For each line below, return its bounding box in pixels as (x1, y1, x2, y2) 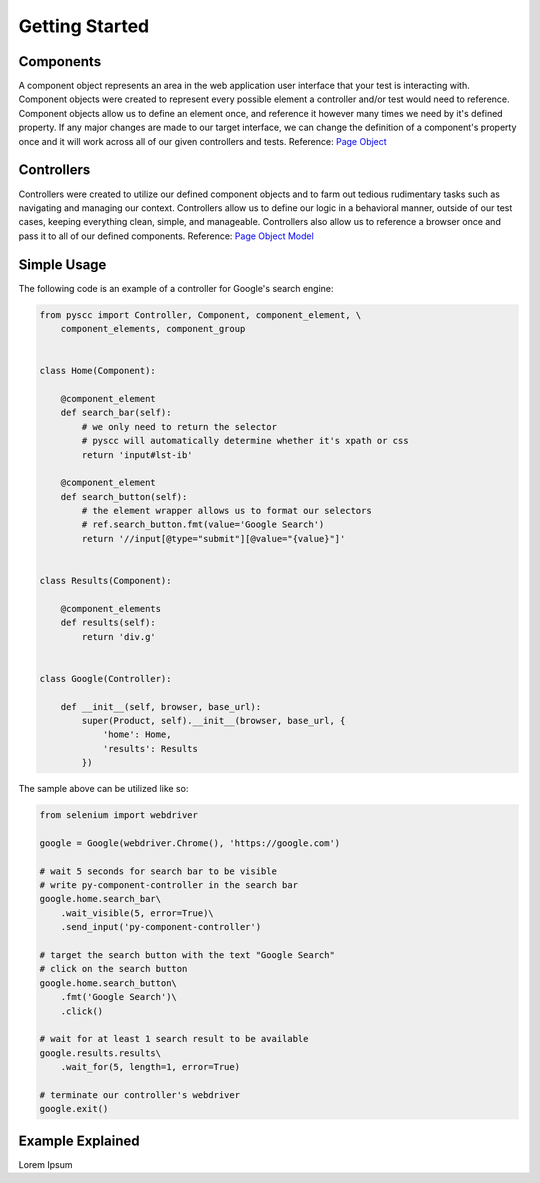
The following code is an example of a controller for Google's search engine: (18, 282, 334, 294)
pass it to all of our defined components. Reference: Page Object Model (18, 230, 314, 242)
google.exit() (39, 1103, 109, 1115)
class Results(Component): (39, 575, 172, 587)
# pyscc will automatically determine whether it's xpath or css (81, 435, 409, 447)
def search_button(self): (60, 491, 188, 502)
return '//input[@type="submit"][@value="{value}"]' (81, 533, 346, 544)
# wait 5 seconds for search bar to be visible (39, 865, 277, 877)
